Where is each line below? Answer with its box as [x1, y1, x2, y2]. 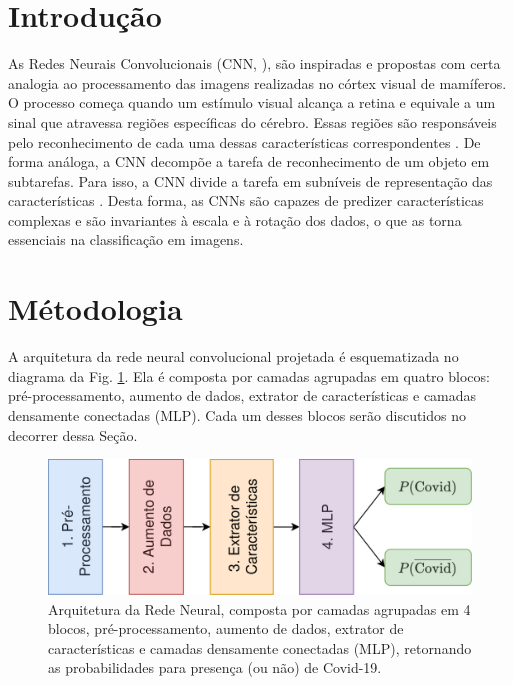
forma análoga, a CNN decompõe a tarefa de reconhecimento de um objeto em [8, 151, 490, 172]
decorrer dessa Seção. [8, 424, 138, 445]
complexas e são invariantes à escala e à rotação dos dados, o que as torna [8, 209, 462, 230]
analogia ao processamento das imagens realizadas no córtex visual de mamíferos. [8, 72, 507, 93]
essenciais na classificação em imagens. [8, 229, 244, 250]
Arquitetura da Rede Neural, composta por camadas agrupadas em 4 [48, 598, 471, 619]
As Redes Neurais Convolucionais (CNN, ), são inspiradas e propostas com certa [8, 53, 501, 74]
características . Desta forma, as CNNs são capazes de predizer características [8, 190, 484, 211]
